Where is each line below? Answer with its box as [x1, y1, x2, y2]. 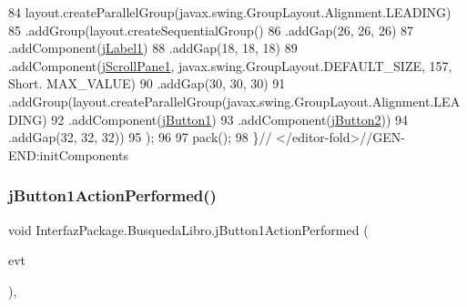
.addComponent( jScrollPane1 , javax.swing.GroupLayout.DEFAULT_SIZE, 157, [8, 56, 452, 75]
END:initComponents [8, 145, 128, 164]
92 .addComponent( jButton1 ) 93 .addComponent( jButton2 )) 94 [51, 109, 409, 128]
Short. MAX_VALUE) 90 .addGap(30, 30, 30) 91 [8, 74, 286, 93]
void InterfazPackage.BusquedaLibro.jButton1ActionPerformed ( [8, 220, 369, 239]
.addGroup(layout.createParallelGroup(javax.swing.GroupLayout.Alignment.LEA [8, 91, 461, 110]
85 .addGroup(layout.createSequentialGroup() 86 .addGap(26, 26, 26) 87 [8, 20, 413, 39]
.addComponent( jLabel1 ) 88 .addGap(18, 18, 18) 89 [8, 38, 298, 57]
